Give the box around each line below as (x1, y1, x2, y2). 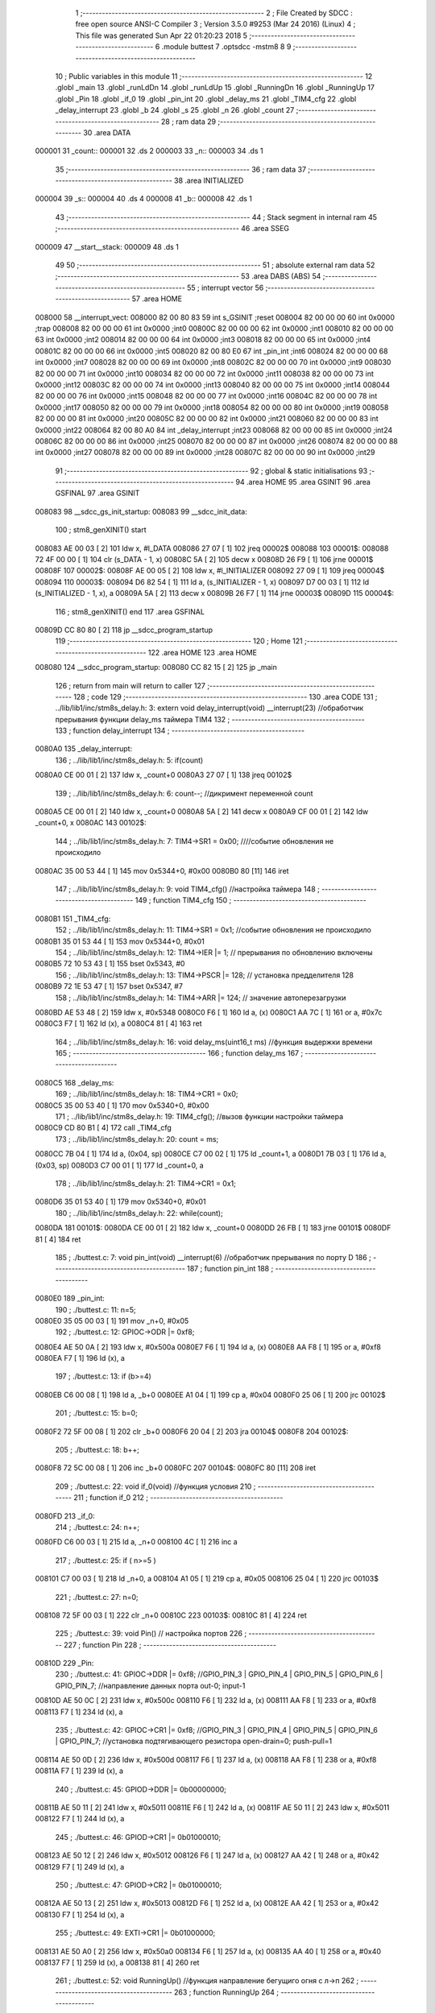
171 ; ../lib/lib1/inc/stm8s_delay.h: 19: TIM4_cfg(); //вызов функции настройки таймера (55, 1112, 344, 1122)
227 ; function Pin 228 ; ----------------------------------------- (63, 1639, 277, 1650)
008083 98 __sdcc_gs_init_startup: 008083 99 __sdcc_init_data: (35, 506, 247, 516)
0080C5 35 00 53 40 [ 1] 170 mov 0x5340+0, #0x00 (35, 1100, 209, 1110)
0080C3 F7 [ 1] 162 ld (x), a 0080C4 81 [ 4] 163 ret (35, 1019, 202, 1028)
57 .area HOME (131, 294, 183, 304)
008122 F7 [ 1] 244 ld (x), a (35, 1814, 125, 1824)
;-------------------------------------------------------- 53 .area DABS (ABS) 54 (55, 271, 321, 281)
